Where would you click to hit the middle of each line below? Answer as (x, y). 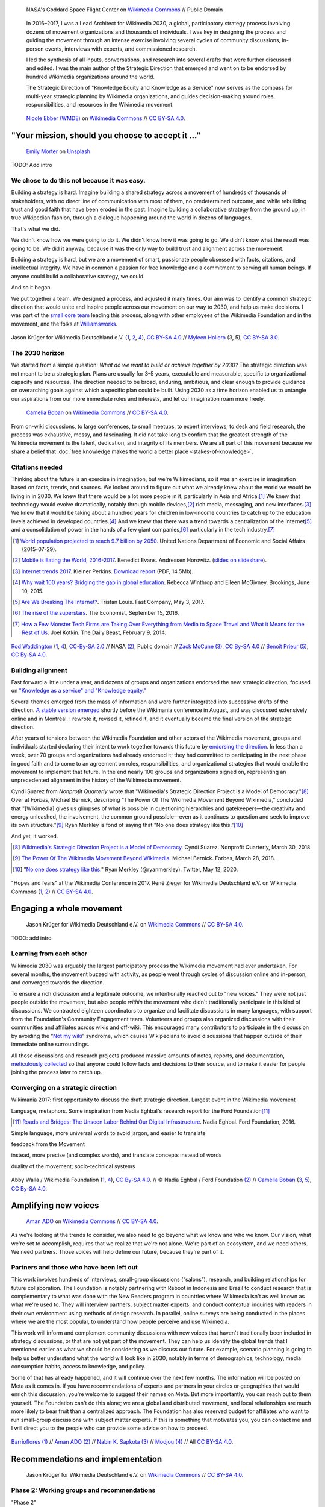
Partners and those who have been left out (74, 1267)
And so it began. (32, 288)
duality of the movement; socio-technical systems (73, 1166)
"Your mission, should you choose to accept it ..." (106, 136)
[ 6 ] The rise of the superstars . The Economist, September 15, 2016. (96, 613)
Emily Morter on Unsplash (58, 151)
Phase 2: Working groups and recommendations (83, 1490)
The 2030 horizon (38, 353)
